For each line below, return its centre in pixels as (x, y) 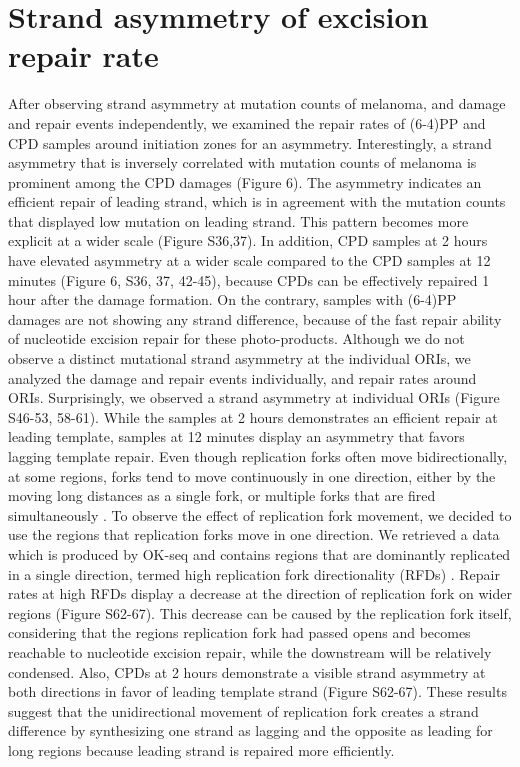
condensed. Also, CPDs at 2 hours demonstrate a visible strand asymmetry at (247, 671)
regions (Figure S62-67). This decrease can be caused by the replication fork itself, (260, 612)
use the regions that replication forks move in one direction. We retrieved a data (254, 534)
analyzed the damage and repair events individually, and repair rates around (242, 377)
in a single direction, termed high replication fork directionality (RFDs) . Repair (254, 573)
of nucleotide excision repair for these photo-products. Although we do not (236, 338)
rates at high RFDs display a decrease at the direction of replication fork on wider (260, 593)
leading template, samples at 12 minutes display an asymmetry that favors (236, 436)
